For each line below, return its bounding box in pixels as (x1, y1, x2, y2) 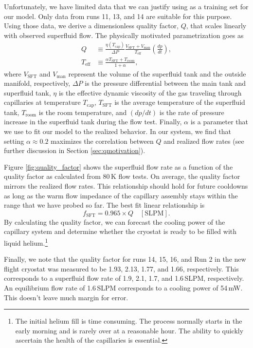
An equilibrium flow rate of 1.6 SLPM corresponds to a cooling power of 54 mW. (4, 282, 243, 292)
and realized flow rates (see (163, 135, 244, 146)
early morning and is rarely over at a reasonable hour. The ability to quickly (15, 325, 244, 335)
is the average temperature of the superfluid (114, 97, 245, 107)
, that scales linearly (186, 20, 247, 31)
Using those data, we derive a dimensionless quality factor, (4, 20, 179, 31)
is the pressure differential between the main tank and (85, 78, 246, 88)
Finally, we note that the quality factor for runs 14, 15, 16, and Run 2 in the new (4, 254, 246, 264)
